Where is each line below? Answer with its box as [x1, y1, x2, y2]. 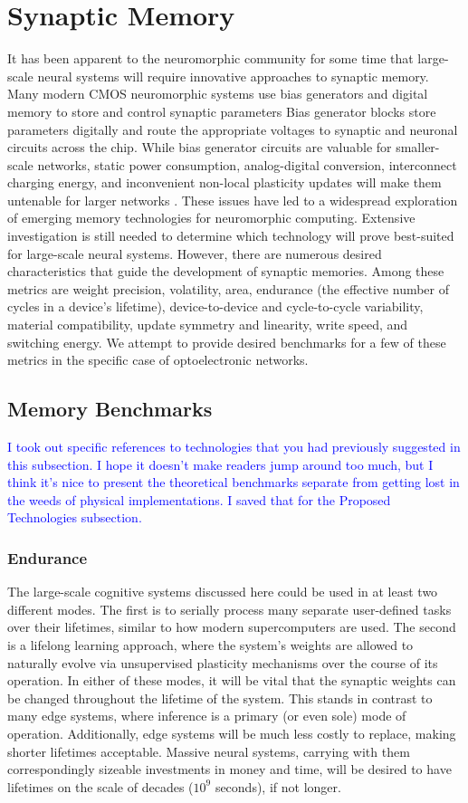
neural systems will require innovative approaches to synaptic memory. [37, 66, 429, 85]
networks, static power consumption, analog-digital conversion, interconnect [37, 155, 457, 174]
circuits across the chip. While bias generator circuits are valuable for [7, 138, 392, 157]
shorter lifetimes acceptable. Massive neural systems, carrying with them [7, 741, 410, 760]
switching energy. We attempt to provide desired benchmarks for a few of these [7, 332, 446, 351]
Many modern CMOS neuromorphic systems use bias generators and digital [7, 84, 428, 103]
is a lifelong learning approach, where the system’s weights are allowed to [7, 635, 414, 654]
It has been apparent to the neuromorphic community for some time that [7, 49, 414, 68]
